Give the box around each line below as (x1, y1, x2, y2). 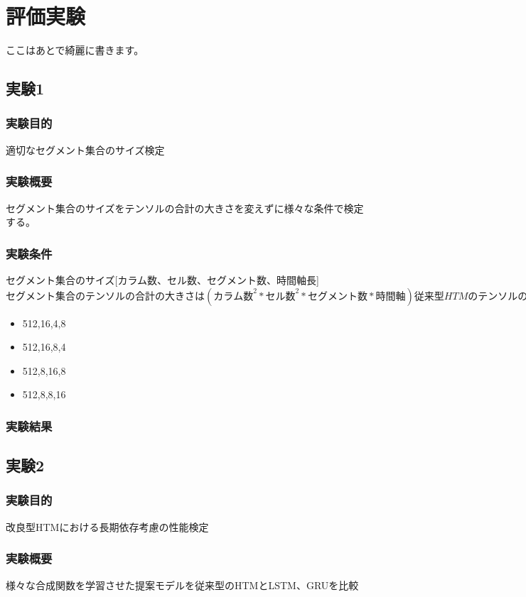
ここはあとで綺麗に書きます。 (6, 43, 144, 57)
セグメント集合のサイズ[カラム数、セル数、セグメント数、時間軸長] (6, 272, 319, 287)
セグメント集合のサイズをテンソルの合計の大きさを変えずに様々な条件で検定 (6, 200, 364, 215)
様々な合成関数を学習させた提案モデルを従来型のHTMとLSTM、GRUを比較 (6, 577, 359, 592)
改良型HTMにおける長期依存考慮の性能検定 (6, 519, 209, 534)
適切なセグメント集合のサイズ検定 (6, 142, 165, 157)
